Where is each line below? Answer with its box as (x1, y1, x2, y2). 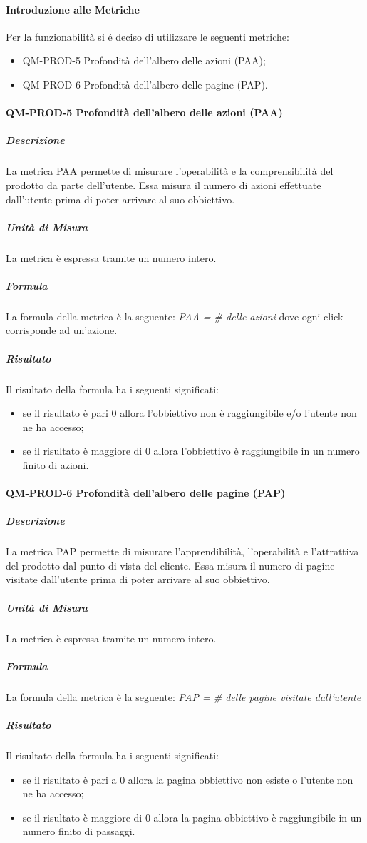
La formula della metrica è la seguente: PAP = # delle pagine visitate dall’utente (6, 689, 361, 704)
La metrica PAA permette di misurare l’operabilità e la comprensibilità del (6, 163, 334, 178)
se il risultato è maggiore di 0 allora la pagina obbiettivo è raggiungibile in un (22, 809, 362, 824)
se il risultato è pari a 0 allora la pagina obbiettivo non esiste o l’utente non (22, 772, 353, 787)
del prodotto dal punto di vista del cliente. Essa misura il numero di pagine (6, 557, 335, 572)
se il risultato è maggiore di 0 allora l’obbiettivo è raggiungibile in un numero (22, 443, 360, 458)
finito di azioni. (22, 457, 89, 472)
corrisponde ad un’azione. (6, 323, 118, 338)
